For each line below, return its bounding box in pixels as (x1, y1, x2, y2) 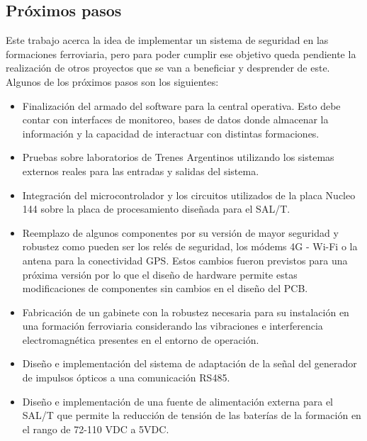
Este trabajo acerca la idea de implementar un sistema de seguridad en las (6, 33, 329, 48)
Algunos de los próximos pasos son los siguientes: (6, 74, 219, 89)
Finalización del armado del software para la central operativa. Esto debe (22, 98, 341, 113)
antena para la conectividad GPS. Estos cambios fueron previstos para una (22, 252, 348, 267)
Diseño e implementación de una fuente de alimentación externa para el (22, 393, 334, 408)
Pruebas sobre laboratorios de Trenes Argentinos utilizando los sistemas (22, 150, 334, 164)
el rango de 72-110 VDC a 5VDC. (22, 421, 169, 436)
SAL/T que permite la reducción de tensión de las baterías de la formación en (22, 408, 361, 423)
